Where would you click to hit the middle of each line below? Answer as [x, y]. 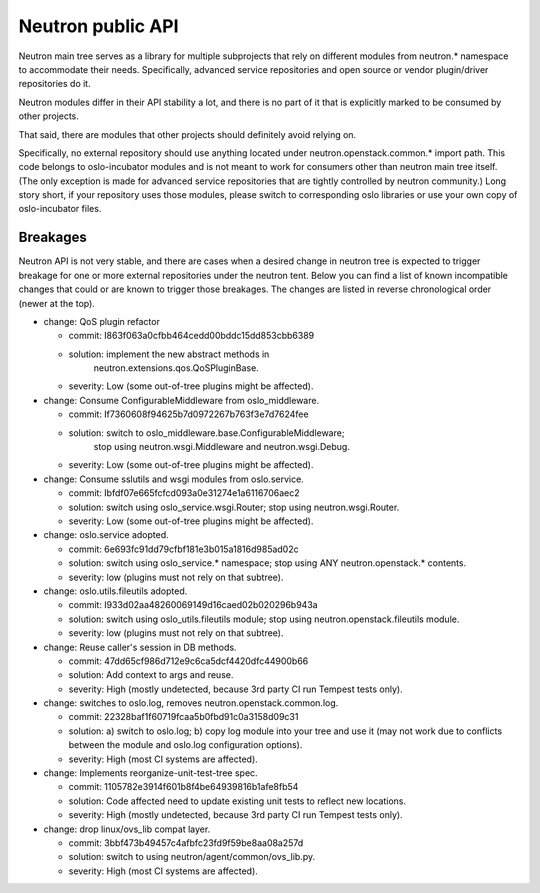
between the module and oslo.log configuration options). [185, 745]
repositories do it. [54, 84]
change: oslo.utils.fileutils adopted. [115, 591]
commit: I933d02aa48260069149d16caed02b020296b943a [193, 605]
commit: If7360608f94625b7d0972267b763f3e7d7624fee [188, 414]
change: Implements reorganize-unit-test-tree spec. [151, 773]
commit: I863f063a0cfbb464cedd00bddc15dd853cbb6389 [191, 336]
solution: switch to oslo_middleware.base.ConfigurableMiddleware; [206, 432]
